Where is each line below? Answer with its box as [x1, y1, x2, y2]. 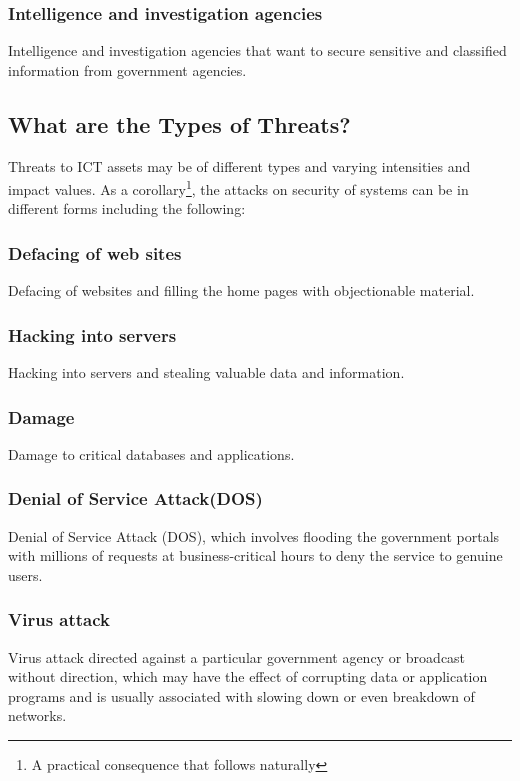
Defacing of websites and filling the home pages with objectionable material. [8, 280, 475, 301]
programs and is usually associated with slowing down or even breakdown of [8, 685, 475, 706]
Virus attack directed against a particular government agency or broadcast [8, 646, 466, 667]
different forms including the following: [8, 198, 246, 219]
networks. [8, 705, 67, 726]
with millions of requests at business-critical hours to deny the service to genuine [8, 545, 503, 566]
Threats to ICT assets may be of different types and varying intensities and [8, 155, 471, 176]
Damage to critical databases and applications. [8, 443, 295, 464]
